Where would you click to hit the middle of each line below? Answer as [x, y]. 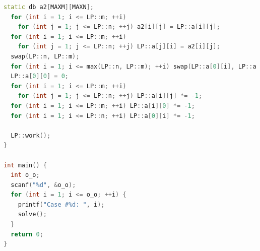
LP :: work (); [31, 135]
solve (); [32, 214]
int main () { [25, 165]
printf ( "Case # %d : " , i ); [61, 204]
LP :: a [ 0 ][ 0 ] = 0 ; [40, 76]
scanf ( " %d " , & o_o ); [43, 185]
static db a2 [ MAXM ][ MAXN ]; [49, 7]
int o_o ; [25, 175]
